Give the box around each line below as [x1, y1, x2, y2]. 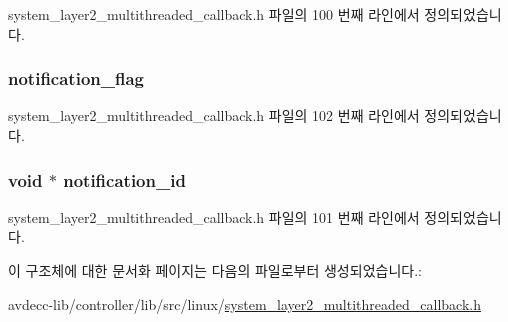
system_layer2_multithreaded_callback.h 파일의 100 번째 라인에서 [8, 4, 420, 24]
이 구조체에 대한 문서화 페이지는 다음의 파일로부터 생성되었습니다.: [8, 260, 422, 280]
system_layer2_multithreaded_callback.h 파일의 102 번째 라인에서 [8, 105, 420, 126]
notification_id [63, 167, 186, 192]
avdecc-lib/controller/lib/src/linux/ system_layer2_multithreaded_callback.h [8, 293, 481, 314]
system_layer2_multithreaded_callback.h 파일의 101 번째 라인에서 [8, 206, 420, 227]
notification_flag [8, 66, 144, 91]
